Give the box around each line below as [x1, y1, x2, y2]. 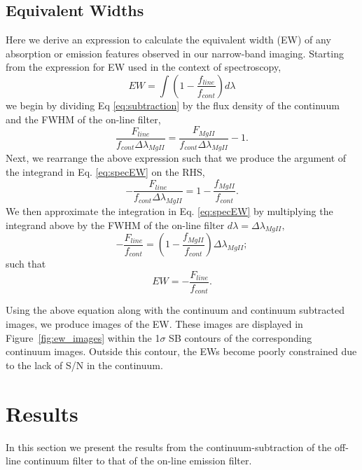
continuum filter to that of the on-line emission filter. [24, 453, 252, 468]
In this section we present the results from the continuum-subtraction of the [6, 439, 332, 454]
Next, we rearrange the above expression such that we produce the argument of [6, 151, 347, 165]
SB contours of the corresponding [169, 330, 312, 345]
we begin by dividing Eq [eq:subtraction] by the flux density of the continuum [6, 97, 340, 112]
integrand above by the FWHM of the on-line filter [6, 217, 225, 232]
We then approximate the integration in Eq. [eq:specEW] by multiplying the [6, 203, 333, 218]
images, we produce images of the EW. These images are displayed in [6, 317, 303, 331]
